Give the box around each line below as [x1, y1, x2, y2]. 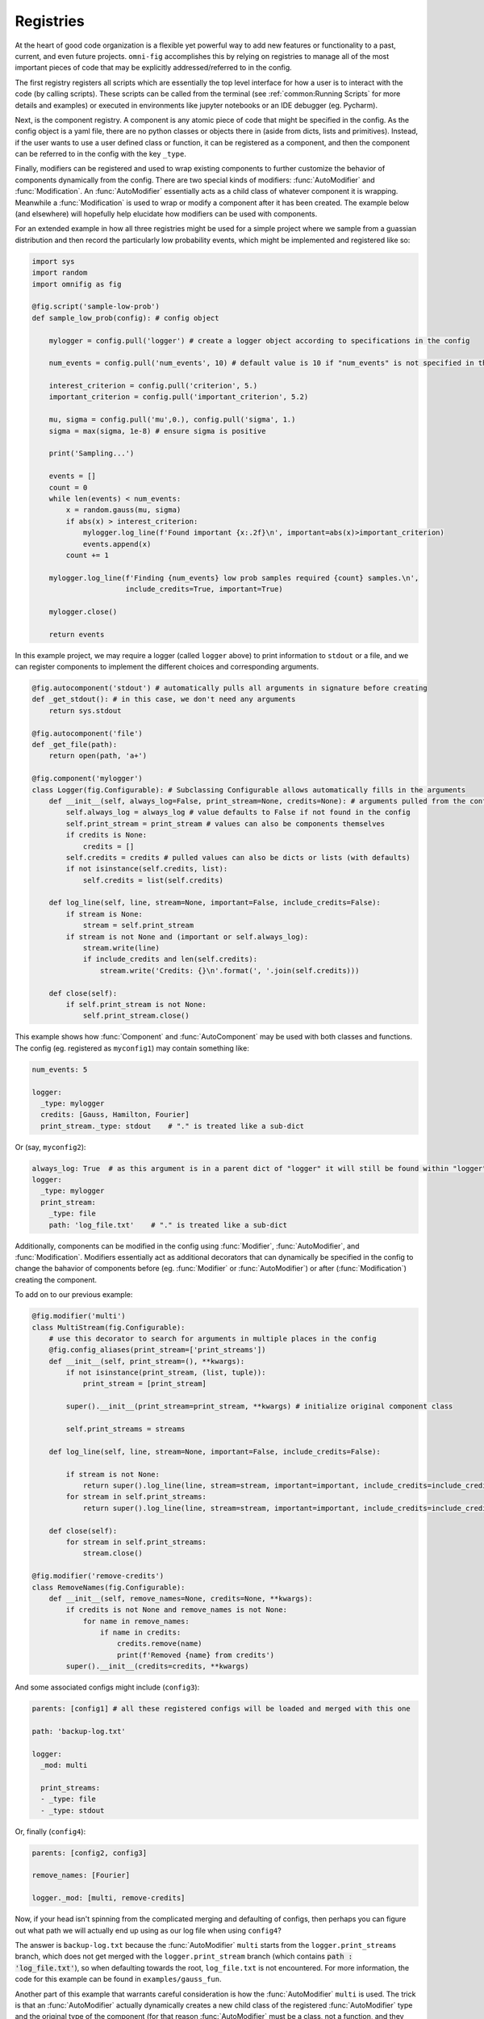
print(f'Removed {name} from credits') [117, 1650, 275, 1660]
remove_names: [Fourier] [31, 1870, 131, 1880]
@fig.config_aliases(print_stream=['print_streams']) [48, 1345, 266, 1354]
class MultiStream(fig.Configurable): [31, 1323, 186, 1332]
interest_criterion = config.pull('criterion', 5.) [48, 381, 258, 391]
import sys [31, 257, 75, 266]
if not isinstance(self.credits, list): [65, 864, 228, 874]
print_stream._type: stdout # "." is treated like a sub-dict [40, 1121, 305, 1131]
